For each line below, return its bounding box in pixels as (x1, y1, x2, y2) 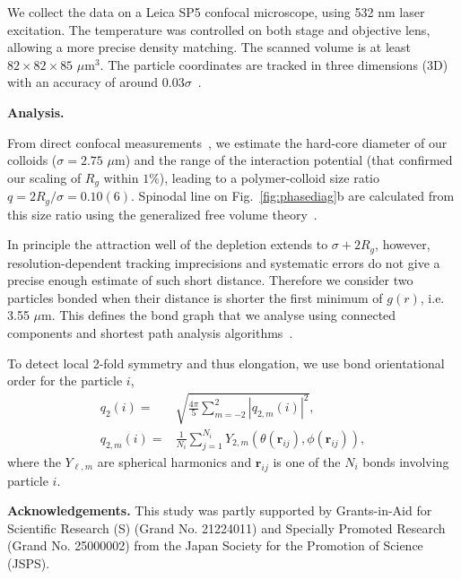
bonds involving (362, 452, 449, 471)
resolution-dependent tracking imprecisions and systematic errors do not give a (7, 253, 440, 272)
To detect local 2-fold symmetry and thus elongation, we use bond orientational (7, 353, 445, 372)
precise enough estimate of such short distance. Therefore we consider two (7, 271, 413, 289)
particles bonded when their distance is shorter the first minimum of (7, 288, 383, 307)
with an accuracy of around (7, 73, 159, 91)
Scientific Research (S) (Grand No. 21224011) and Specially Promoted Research (7, 518, 446, 537)
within (103, 168, 139, 186)
